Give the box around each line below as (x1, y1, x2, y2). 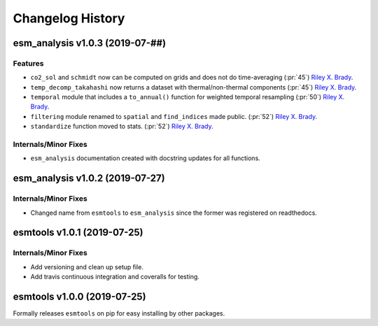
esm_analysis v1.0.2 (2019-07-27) (13, 172, 165, 185)
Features (13, 58, 44, 68)
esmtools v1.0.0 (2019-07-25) (13, 290, 146, 302)
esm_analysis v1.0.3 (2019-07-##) (13, 37, 167, 49)
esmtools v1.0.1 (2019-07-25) (13, 227, 143, 239)
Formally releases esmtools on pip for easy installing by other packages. (13, 309, 225, 318)
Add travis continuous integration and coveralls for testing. (30, 273, 199, 281)
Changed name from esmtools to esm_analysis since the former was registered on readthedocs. (30, 208, 318, 217)
